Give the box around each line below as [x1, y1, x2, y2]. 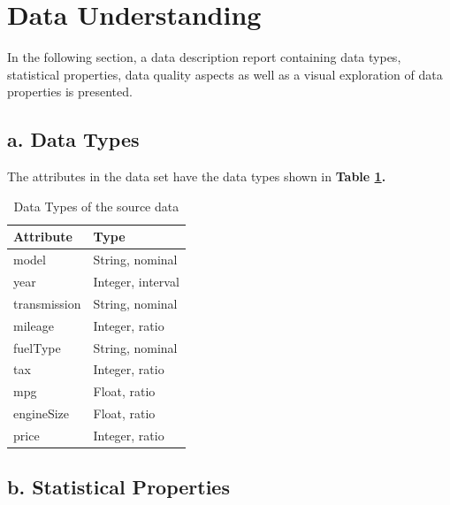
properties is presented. [7, 82, 133, 101]
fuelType [13, 338, 61, 356]
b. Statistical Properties [7, 473, 230, 501]
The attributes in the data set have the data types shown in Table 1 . [7, 167, 386, 186]
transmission [13, 294, 81, 312]
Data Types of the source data [13, 196, 179, 215]
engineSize [13, 404, 69, 423]
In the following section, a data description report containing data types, [7, 48, 401, 66]
